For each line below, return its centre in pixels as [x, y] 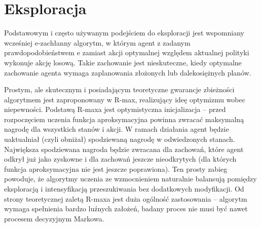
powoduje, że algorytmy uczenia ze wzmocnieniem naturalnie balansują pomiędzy [130, 179]
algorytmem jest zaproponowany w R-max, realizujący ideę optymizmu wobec [125, 99]
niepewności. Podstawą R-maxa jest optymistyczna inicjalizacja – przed [115, 109]
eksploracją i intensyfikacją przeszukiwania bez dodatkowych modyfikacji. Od [124, 189]
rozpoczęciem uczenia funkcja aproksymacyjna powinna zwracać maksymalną [124, 119]
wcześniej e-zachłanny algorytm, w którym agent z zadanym [97, 42]
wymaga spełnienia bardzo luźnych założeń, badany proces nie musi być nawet [126, 209]
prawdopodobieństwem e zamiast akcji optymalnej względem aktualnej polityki [127, 52]
